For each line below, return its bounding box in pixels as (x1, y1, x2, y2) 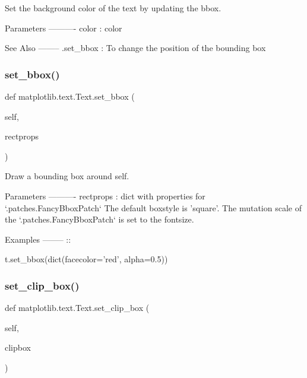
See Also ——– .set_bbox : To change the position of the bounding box (5, 42, 266, 54)
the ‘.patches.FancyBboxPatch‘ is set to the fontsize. (5, 213, 194, 225)
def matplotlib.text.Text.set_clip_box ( (5, 301, 150, 314)
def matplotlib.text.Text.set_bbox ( (5, 90, 135, 102)
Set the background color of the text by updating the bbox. (5, 2, 221, 14)
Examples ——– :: (5, 233, 71, 245)
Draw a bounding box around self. (5, 170, 129, 182)
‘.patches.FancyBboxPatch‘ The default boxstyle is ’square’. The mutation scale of (5, 201, 302, 214)
